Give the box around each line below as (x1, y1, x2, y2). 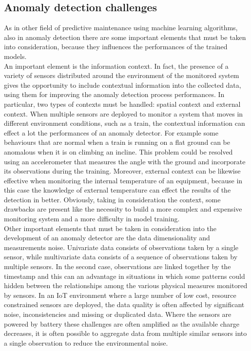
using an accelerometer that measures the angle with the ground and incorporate (4, 156, 246, 166)
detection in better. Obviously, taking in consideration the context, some (4, 194, 221, 204)
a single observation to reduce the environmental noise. (4, 337, 168, 348)
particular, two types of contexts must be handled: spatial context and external (4, 98, 241, 109)
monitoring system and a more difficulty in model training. (4, 214, 180, 224)
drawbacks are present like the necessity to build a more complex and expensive (4, 204, 242, 214)
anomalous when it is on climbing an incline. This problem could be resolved (4, 146, 233, 156)
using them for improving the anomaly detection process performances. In (4, 89, 225, 99)
